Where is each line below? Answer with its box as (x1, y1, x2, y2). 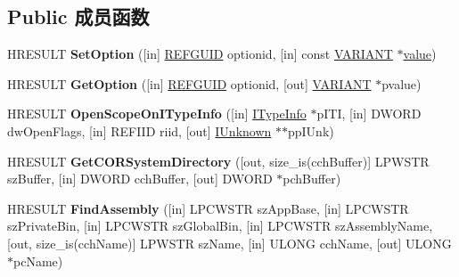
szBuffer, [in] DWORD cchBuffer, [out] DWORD (7, 169, 273, 188)
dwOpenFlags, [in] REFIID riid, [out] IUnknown (7, 121, 272, 140)
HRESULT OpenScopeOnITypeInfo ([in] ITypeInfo (7, 104, 307, 123)
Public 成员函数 (7, 3, 150, 30)
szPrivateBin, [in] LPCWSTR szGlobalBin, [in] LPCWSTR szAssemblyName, (7, 216, 433, 235)
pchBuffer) (283, 169, 341, 188)
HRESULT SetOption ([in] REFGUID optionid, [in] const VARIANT (7, 45, 393, 63)
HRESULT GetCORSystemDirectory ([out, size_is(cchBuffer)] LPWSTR (7, 151, 430, 170)
